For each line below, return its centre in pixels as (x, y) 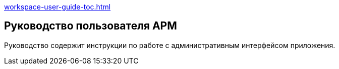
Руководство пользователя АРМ (91, 26)
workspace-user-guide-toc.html (58, 7)
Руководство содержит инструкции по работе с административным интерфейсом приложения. (170, 45)
